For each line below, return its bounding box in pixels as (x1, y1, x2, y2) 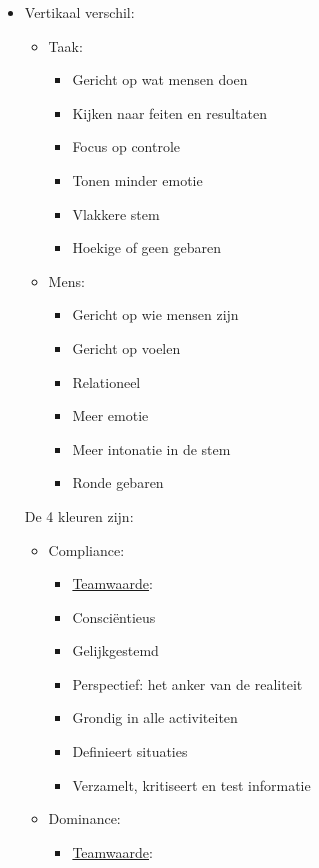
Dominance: (48, 808, 121, 829)
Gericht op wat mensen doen (72, 69, 248, 90)
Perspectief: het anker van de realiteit (72, 673, 303, 694)
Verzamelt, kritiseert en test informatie (72, 774, 311, 795)
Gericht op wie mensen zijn (72, 304, 239, 325)
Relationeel (72, 371, 141, 392)
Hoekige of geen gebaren (72, 237, 221, 258)
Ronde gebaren (72, 472, 164, 493)
